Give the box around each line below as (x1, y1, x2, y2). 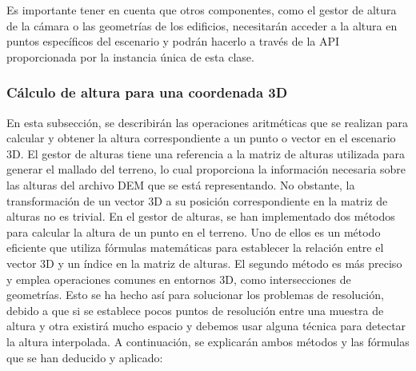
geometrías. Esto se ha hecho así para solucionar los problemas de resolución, (6, 286, 384, 303)
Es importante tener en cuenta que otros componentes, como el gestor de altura (6, 2, 397, 18)
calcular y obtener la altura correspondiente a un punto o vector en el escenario (6, 130, 396, 146)
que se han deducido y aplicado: (6, 349, 163, 365)
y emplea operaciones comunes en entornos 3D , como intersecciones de (6, 270, 351, 287)
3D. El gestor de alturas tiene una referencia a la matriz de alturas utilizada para (6, 145, 405, 162)
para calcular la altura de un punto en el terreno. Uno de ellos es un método (6, 223, 381, 240)
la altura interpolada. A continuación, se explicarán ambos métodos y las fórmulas (6, 333, 410, 349)
